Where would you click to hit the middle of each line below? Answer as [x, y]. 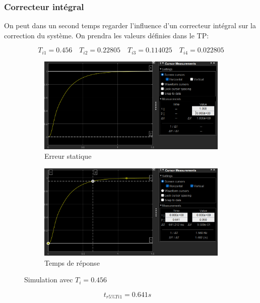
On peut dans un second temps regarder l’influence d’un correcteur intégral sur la [130, 25]
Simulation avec [49, 280]
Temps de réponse [72, 262]
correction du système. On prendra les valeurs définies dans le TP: [107, 35]
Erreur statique [68, 156]
